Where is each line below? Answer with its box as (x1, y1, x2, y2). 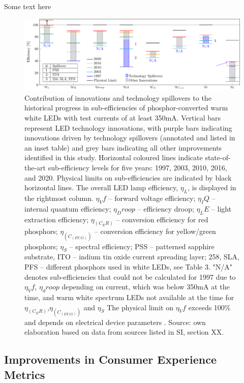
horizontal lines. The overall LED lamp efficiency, (24, 182, 178, 193)
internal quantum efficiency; (24, 203, 111, 214)
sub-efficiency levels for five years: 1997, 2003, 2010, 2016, (48, 162, 227, 172)
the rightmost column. (24, 192, 94, 203)
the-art (24, 162, 46, 172)
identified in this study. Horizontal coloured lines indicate (24, 152, 203, 163)
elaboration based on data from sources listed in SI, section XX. (24, 327, 224, 337)
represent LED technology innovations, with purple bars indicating (24, 122, 232, 133)
